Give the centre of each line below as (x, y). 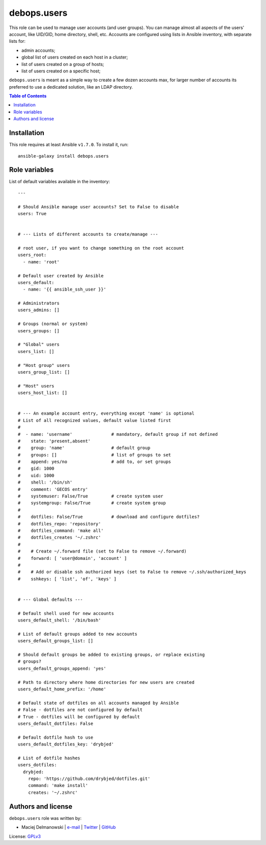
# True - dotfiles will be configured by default (79, 717)
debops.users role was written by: (45, 818)
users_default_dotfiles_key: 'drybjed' (66, 744)
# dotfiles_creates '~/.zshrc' (59, 537)
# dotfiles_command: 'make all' (61, 530)
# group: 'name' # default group (84, 448)
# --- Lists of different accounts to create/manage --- (88, 234)
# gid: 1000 (36, 469)
